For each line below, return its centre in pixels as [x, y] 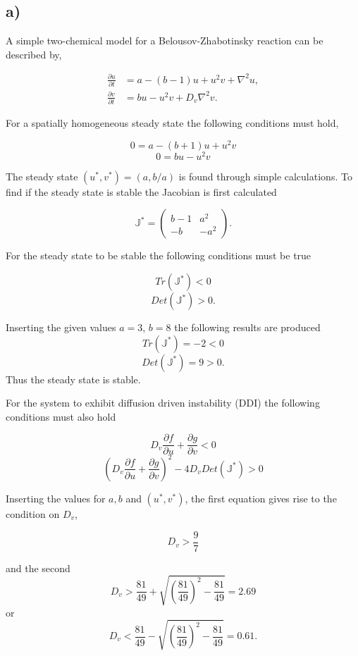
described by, [34, 54]
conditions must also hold [61, 416]
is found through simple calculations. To [265, 176]
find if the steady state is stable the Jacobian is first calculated [141, 191]
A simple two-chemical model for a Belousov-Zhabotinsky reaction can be [165, 41]
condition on [33, 513]
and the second [38, 568]
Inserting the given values [61, 327]
